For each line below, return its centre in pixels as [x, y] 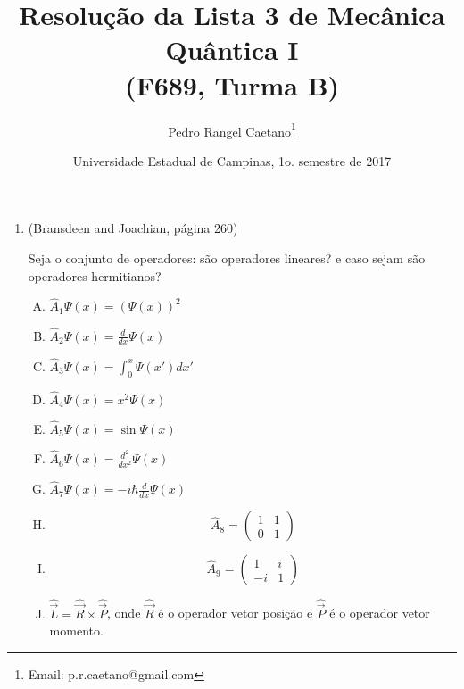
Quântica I [232, 50]
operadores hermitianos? [95, 275]
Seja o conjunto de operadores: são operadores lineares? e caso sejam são [227, 257]
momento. [76, 631]
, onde [124, 613]
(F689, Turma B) [232, 84]
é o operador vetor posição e [236, 613]
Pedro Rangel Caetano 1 [232, 129]
